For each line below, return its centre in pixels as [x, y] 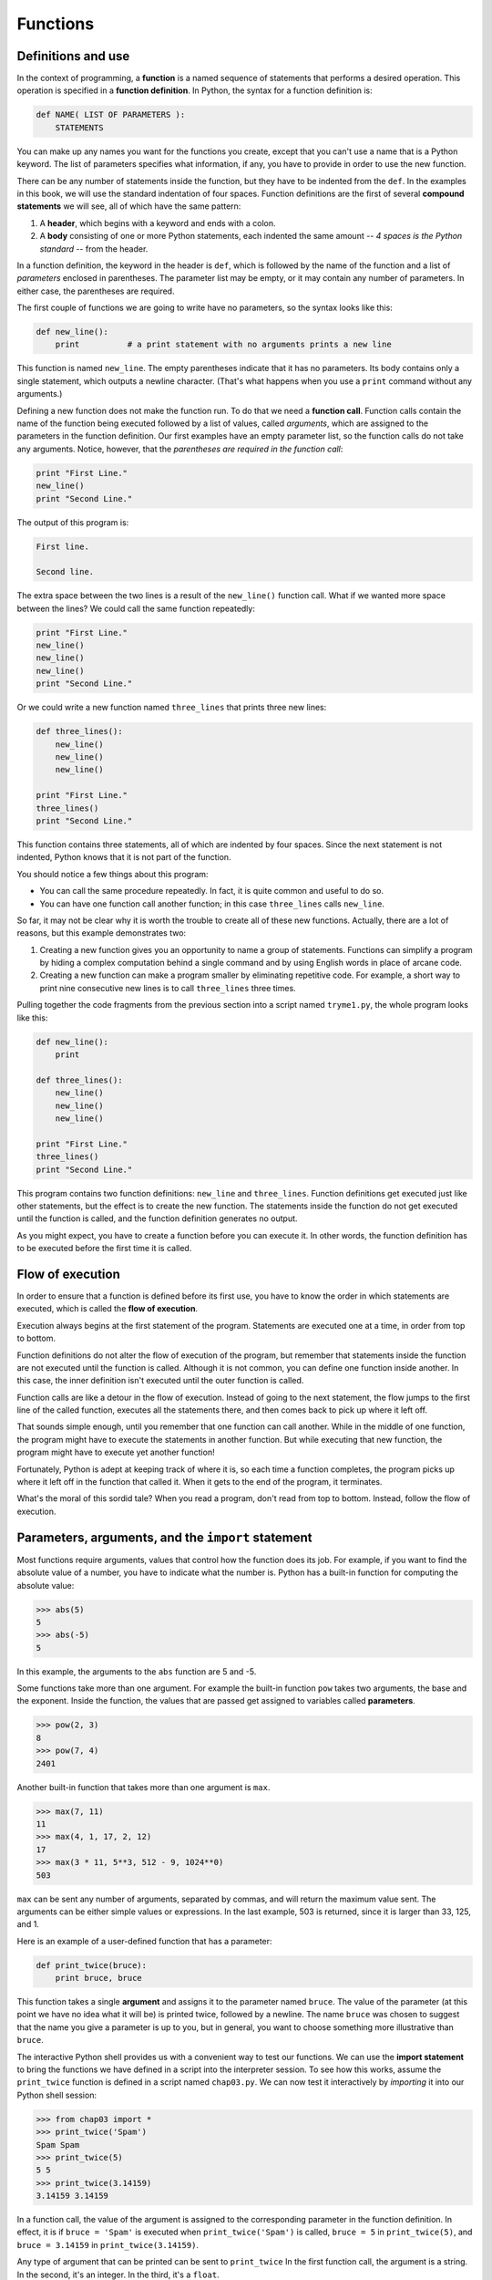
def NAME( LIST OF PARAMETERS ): [111, 115]
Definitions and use [73, 56]
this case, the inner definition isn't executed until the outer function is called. [160, 1381]
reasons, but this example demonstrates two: [102, 933]
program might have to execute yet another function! [116, 1452]
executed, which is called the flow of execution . [108, 1309]
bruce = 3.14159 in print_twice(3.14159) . [108, 2244]
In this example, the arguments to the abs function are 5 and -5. [137, 1671]
